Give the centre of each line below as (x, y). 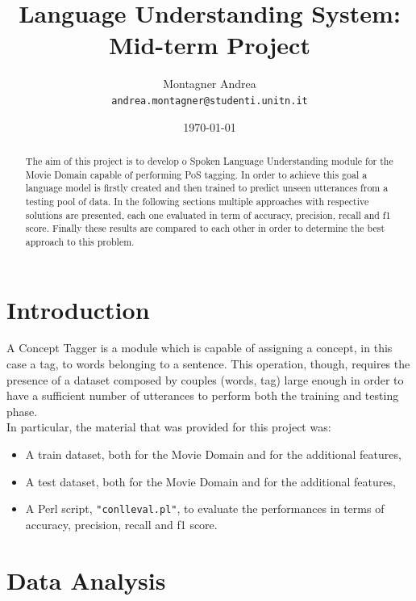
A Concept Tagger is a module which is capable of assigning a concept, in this (200, 348)
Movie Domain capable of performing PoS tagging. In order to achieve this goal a (196, 174)
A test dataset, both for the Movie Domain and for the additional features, (210, 481)
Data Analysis (86, 580)
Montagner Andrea (210, 84)
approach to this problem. (80, 241)
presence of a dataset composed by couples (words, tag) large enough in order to (205, 379)
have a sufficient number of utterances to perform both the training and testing (203, 395)
